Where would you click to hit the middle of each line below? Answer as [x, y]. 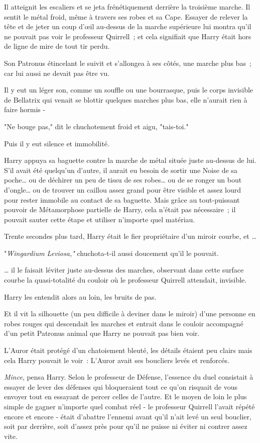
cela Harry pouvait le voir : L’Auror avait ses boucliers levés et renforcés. [117, 360]
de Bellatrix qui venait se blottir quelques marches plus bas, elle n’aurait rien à [126, 99]
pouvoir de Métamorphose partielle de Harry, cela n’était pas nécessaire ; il [120, 209]
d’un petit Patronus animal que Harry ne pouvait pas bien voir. [102, 333]
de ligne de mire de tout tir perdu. [57, 46]
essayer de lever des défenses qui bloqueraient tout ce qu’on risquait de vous [121, 386]
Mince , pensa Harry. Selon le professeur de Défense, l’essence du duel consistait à [129, 377]
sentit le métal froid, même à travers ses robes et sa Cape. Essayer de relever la [126, 16]
